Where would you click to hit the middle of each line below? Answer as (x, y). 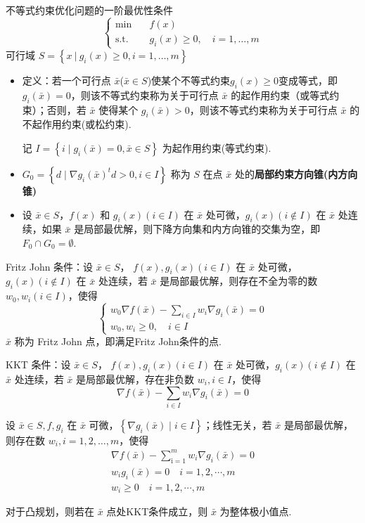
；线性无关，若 (237, 424)
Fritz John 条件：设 (50, 266)
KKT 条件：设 (38, 364)
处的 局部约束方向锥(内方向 (296, 173)
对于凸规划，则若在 (50, 511)
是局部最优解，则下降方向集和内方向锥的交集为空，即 (197, 229)
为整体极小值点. (256, 511)
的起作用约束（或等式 (280, 95)
